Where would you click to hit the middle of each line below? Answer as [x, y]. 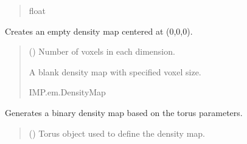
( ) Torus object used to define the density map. [117, 133]
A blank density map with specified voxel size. [115, 71]
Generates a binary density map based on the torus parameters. [124, 112]
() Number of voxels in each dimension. [102, 51]
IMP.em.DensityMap [67, 92]
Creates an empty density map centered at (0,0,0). [99, 31]
